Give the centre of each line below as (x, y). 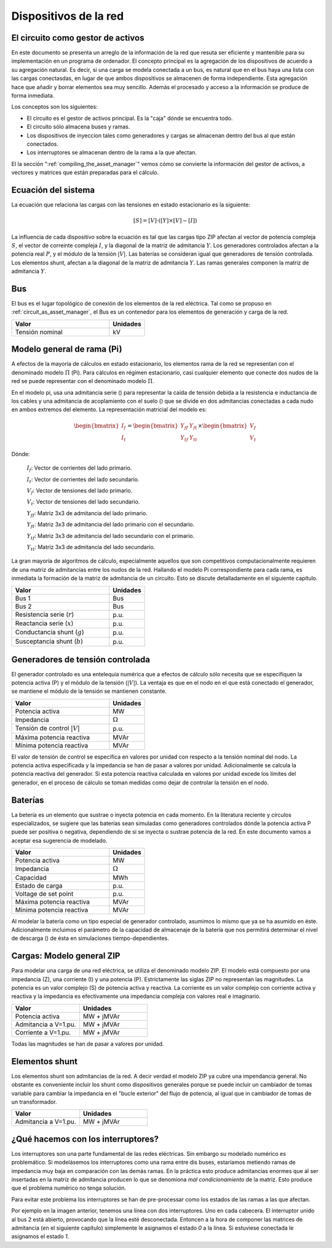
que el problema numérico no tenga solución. (69, 1188)
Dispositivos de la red (68, 16)
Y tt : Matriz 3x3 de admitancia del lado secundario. (91, 547)
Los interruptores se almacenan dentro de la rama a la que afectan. (112, 152)
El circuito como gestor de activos (78, 38)
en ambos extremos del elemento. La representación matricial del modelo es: (109, 409)
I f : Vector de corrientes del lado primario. (79, 469)
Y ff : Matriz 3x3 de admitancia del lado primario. (87, 514)
